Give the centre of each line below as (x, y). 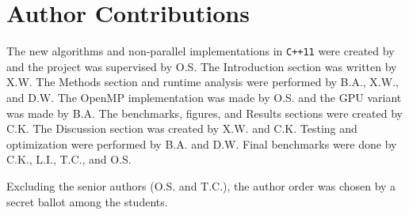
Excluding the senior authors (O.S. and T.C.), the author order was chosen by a (201, 185)
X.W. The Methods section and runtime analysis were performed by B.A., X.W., (203, 82)
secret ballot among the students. (87, 201)
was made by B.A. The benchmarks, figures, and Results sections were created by (204, 113)
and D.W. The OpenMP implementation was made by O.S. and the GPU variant (204, 97)
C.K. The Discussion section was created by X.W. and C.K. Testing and (182, 128)
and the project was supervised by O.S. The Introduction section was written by (202, 66)
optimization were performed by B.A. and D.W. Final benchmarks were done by (202, 143)
